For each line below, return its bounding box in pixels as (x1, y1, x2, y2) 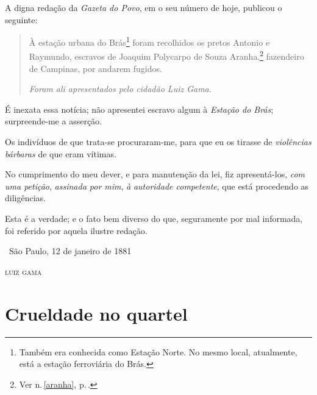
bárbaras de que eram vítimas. (5, 147, 116, 160)
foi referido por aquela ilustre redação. (5, 224, 148, 237)
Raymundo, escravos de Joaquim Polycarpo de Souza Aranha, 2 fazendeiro (29, 48, 304, 63)
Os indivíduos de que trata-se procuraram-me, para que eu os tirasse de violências (5, 135, 312, 148)
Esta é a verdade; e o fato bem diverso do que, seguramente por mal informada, (5, 212, 303, 225)
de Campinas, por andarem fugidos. (29, 62, 162, 74)
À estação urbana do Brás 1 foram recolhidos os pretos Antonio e (29, 34, 270, 48)
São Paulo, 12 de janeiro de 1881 (9, 244, 132, 257)
